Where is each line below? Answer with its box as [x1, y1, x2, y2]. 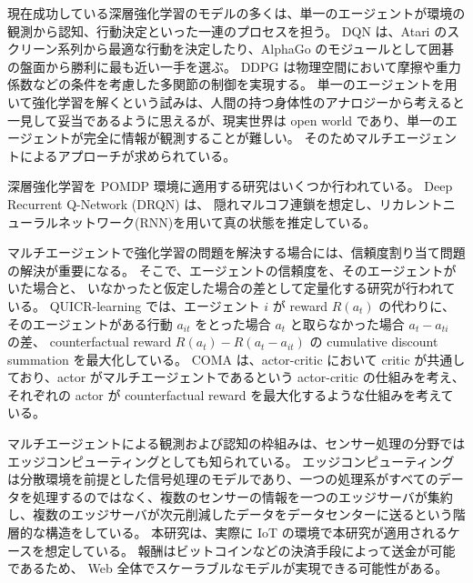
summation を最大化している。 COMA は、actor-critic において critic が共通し [7, 349, 466, 368]
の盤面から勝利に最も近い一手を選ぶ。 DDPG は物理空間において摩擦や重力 [7, 56, 461, 75]
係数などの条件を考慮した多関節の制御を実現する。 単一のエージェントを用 [7, 75, 458, 94]
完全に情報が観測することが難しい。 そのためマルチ [83, 128, 394, 147]
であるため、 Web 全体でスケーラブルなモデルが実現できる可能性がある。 [7, 558, 448, 578]
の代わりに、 [378, 296, 455, 315]
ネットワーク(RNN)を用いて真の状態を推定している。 [57, 212, 377, 231]
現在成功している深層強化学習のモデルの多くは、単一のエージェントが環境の [7, 4, 466, 22]
